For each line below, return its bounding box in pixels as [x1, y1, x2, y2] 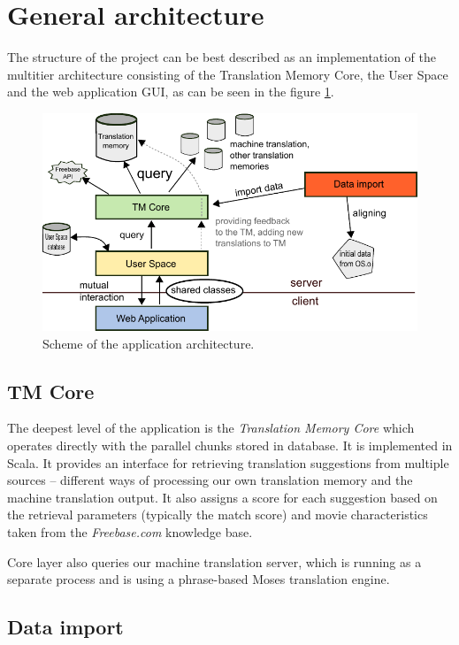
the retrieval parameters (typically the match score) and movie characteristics [7, 505, 428, 524]
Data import [7, 613, 124, 641]
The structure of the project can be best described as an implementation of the [7, 48, 437, 66]
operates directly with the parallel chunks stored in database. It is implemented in [7, 436, 453, 455]
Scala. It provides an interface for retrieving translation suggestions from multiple [7, 453, 449, 472]
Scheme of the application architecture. [42, 334, 255, 352]
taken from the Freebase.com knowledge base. [7, 523, 253, 541]
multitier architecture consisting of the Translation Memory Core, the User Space [7, 65, 448, 83]
